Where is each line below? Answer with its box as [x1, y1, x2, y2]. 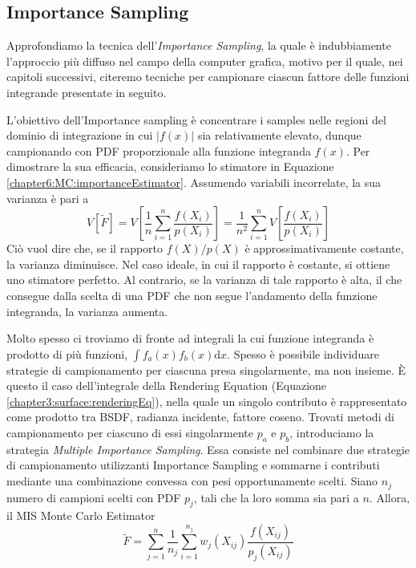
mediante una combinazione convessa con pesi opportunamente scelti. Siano [6, 473, 378, 489]
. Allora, [369, 489, 410, 505]
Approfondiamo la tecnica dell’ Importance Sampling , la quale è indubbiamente [6, 37, 391, 54]
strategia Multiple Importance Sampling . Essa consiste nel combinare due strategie [6, 440, 410, 457]
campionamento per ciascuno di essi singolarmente [6, 424, 253, 441]
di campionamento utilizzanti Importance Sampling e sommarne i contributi [6, 456, 380, 473]
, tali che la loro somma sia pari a [193, 489, 359, 505]
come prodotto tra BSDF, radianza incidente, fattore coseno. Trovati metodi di [6, 408, 394, 425]
